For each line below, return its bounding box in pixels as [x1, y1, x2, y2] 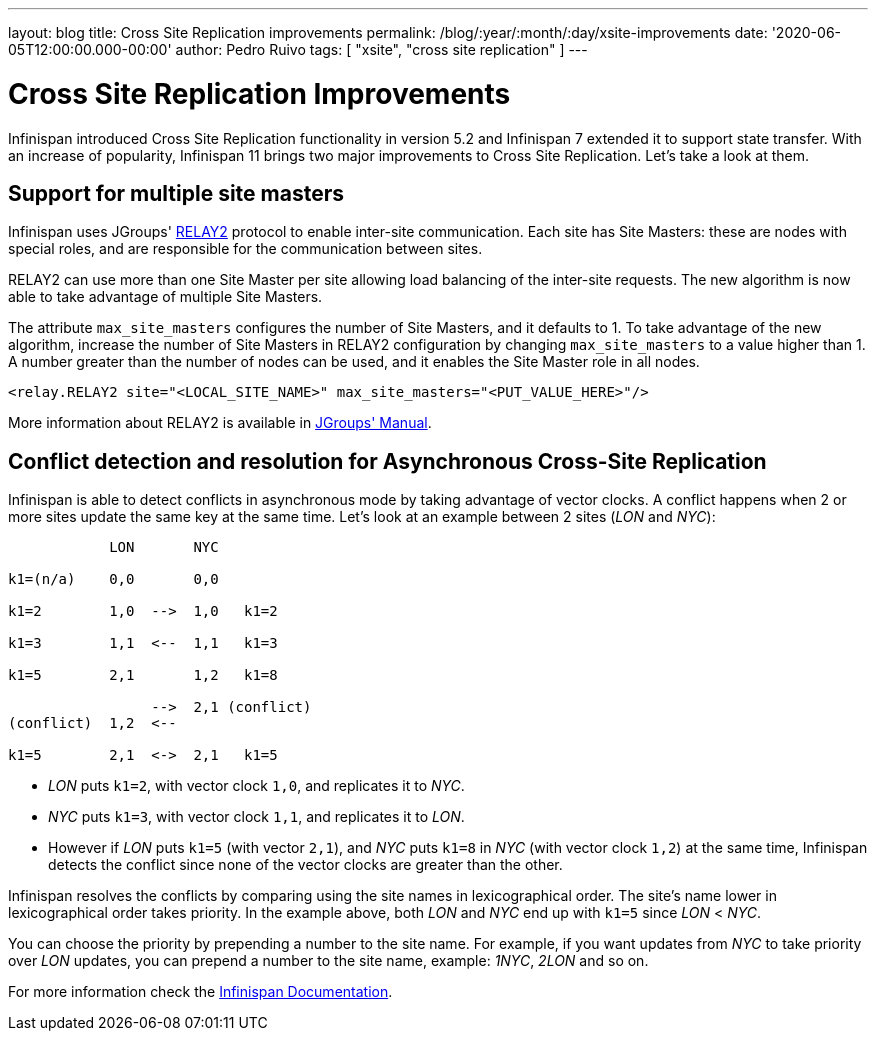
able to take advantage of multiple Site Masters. [8, 288, 323, 306]
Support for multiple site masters [8, 180, 344, 206]
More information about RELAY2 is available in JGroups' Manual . [8, 414, 432, 432]
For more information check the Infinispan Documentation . [8, 983, 393, 1001]
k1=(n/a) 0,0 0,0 [8, 571, 219, 588]
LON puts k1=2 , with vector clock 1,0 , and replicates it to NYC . [48, 777, 465, 795]
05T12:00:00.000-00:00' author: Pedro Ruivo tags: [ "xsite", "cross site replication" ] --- [8, 41, 588, 58]
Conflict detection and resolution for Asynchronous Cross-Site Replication [8, 448, 767, 474]
